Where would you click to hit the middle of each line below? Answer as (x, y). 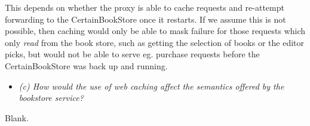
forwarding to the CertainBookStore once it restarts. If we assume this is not (145, 19)
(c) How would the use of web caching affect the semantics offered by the (151, 86)
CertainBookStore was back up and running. (86, 65)
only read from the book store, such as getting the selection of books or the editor (154, 42)
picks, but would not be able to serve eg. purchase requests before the (132, 54)
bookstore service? (51, 98)
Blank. (17, 117)
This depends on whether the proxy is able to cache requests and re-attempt (145, 7)
